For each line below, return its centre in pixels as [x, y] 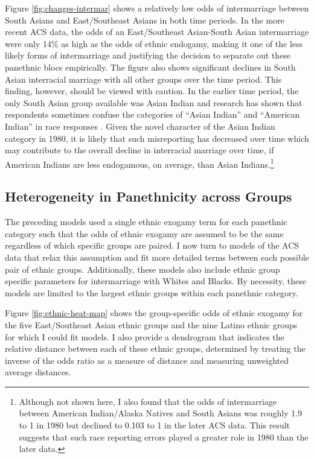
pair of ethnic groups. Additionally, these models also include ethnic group [143, 269]
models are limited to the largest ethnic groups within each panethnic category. [152, 292]
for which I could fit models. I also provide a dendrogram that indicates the [145, 336]
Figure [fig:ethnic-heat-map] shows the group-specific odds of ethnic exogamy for [154, 313]
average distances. [38, 372]
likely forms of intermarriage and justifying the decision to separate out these [148, 55]
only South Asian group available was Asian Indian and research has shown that [154, 102]
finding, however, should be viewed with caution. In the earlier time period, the [152, 91]
